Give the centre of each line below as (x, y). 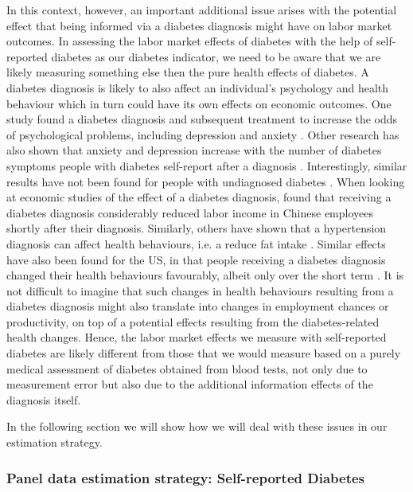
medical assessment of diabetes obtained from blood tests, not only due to (187, 368)
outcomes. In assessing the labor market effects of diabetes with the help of (190, 41)
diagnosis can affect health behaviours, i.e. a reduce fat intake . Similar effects (196, 243)
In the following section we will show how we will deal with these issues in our (197, 426)
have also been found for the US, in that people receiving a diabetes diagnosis (196, 259)
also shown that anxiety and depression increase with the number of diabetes (194, 150)
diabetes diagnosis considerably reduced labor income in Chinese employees (190, 212)
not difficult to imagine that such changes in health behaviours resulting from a (200, 290)
